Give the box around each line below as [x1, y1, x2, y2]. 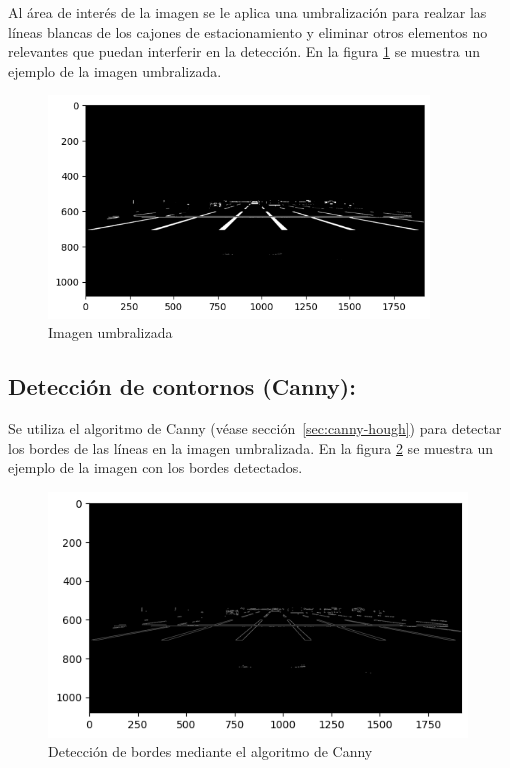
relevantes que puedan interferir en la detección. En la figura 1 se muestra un [8, 41, 480, 62]
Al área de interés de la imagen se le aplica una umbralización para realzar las [8, 2, 487, 22]
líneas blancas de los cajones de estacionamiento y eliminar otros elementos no [8, 21, 488, 42]
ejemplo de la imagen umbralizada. [8, 60, 222, 81]
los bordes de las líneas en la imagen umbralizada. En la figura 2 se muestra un [8, 437, 493, 458]
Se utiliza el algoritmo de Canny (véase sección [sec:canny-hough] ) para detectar [8, 418, 502, 439]
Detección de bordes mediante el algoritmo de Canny [48, 741, 373, 762]
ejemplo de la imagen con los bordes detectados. [8, 457, 303, 478]
